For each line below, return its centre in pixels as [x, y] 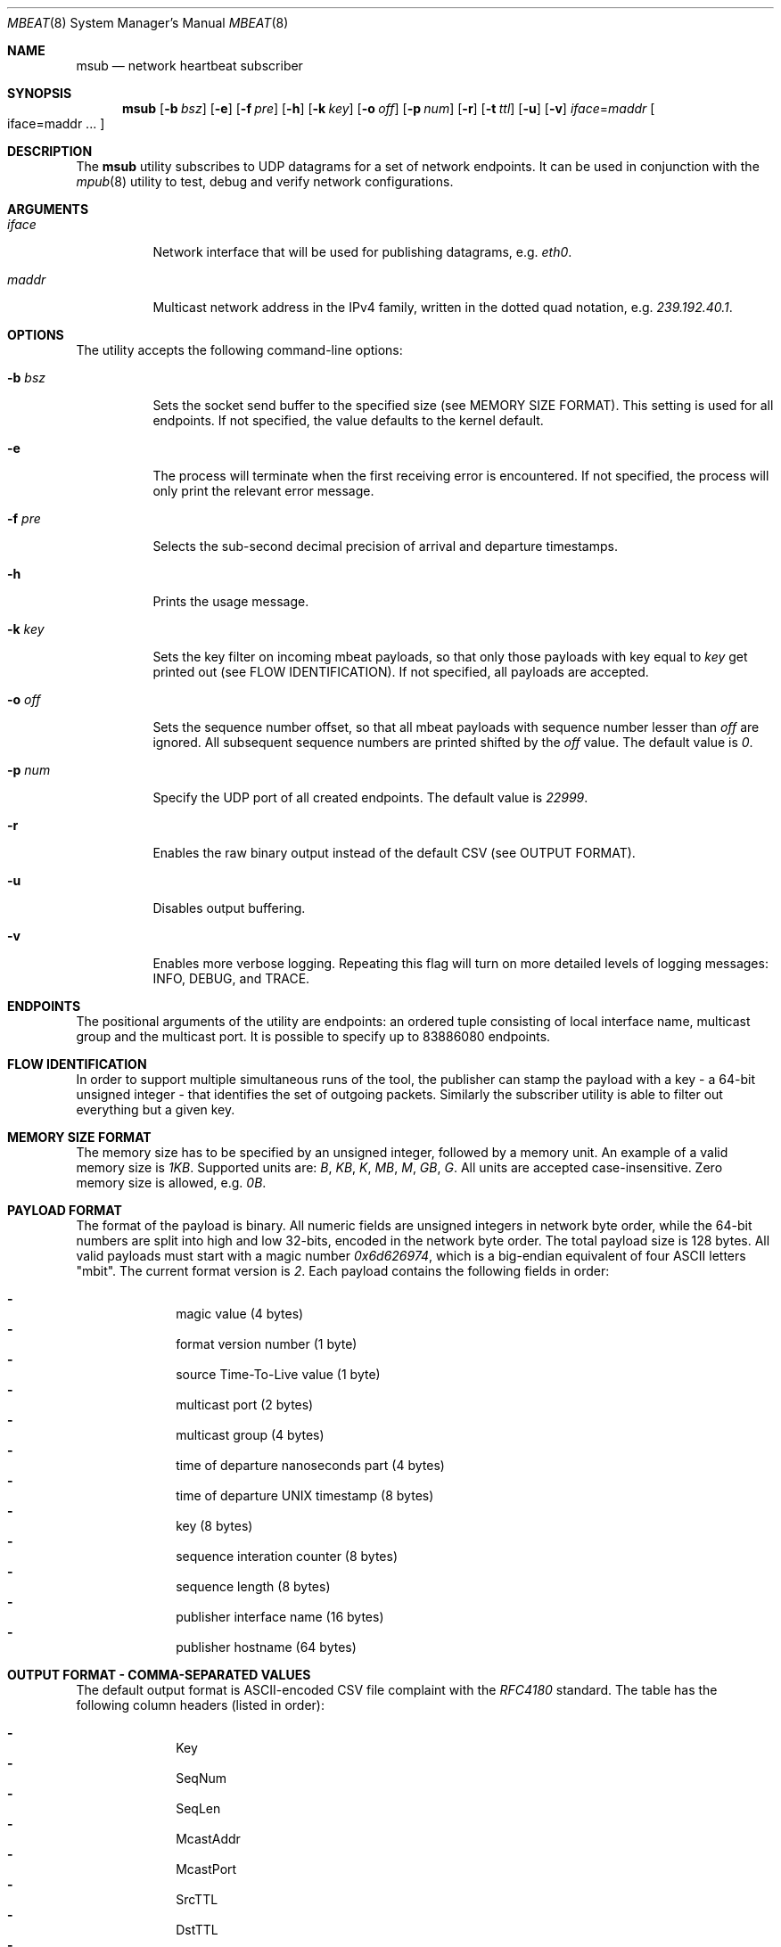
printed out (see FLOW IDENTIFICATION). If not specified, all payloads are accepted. [401, 672]
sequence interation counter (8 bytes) [287, 1556]
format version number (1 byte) [267, 1344]
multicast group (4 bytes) [250, 1435]
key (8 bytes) [214, 1526]
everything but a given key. [156, 1109]
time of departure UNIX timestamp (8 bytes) [305, 1495]
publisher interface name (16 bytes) [280, 1617]
